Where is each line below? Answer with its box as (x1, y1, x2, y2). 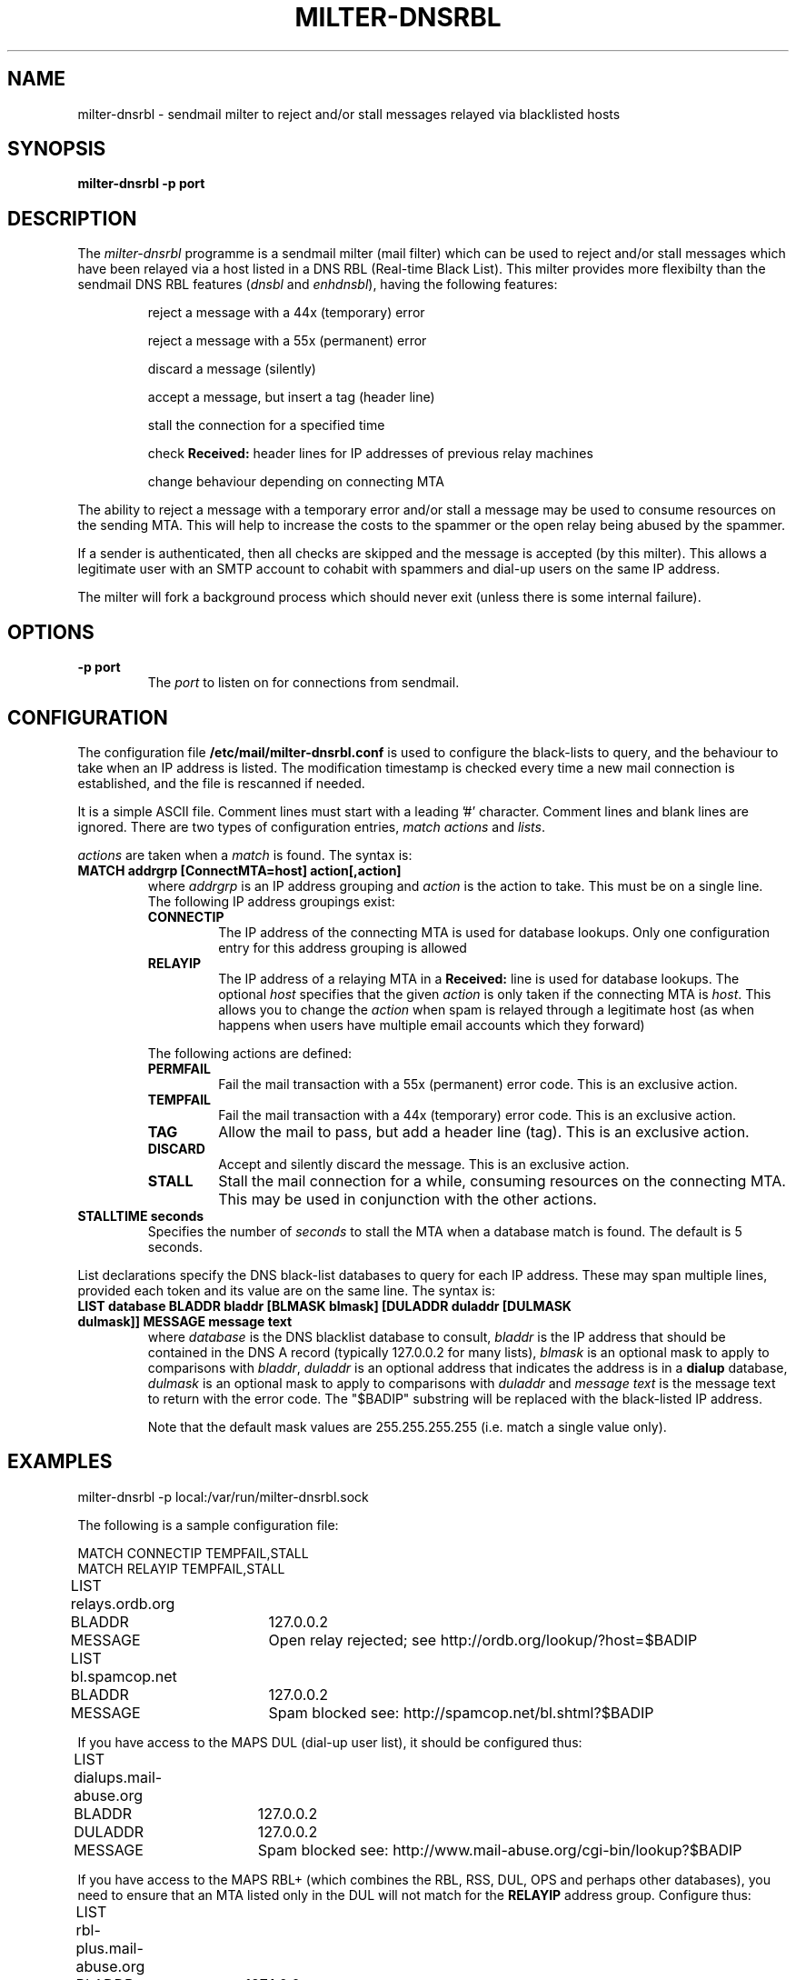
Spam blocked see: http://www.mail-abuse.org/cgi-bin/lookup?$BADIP (257, 1840, 742, 1859)
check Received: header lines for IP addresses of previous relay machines (147, 445, 593, 462)
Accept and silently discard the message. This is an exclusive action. (218, 1155, 630, 1172)
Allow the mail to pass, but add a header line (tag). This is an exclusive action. (218, 1122, 750, 1141)
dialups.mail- (74, 1767, 163, 1786)
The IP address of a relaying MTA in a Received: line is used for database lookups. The (218, 970, 740, 986)
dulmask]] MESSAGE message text (77, 1313, 293, 1329)
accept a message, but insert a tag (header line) (147, 389, 435, 405)
